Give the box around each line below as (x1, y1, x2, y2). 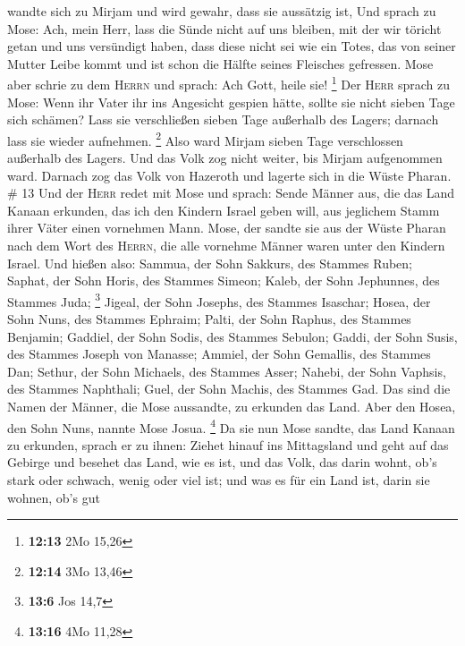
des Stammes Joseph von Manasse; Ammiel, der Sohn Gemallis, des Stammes (7, 344, 431, 363)
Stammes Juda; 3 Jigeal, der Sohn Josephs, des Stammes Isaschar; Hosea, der (7, 289, 431, 310)
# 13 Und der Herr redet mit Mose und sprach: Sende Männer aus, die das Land (7, 183, 455, 202)
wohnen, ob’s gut (7, 488, 100, 506)
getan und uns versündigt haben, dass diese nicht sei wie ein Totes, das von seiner (7, 37, 456, 55)
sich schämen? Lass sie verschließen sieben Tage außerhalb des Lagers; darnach (7, 110, 439, 129)
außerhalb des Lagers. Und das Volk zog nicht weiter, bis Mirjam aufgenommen (7, 149, 443, 167)
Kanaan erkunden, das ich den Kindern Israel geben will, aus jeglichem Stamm (7, 200, 440, 219)
